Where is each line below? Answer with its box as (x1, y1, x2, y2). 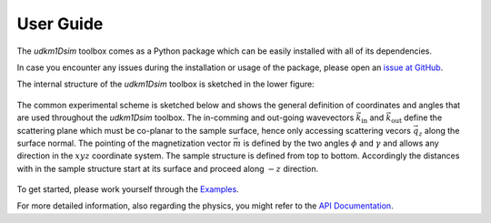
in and (360, 112, 385, 125)
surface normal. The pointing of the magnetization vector (16, 137, 232, 148)
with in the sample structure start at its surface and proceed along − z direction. (16, 163, 319, 174)
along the (424, 125, 460, 136)
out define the (391, 112, 443, 125)
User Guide (16, 14, 104, 34)
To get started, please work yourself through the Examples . (16, 184, 240, 195)
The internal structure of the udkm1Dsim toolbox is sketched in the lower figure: (16, 78, 315, 90)
